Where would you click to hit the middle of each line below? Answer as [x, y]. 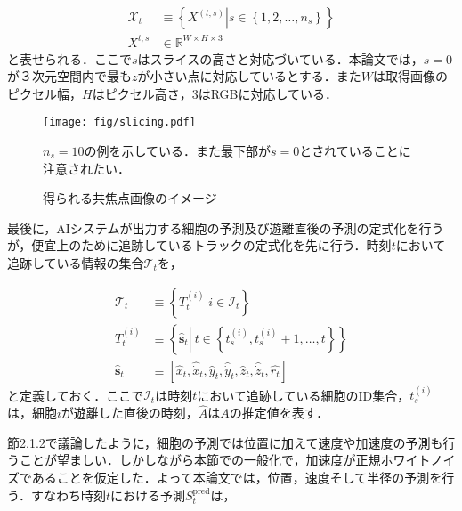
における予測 [147, 495]
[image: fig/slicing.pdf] [119, 122]
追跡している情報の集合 [76, 262]
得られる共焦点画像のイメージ [130, 198]
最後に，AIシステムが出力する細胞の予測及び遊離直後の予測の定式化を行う [226, 227]
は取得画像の [410, 76]
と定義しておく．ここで [76, 395]
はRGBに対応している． [268, 93]
